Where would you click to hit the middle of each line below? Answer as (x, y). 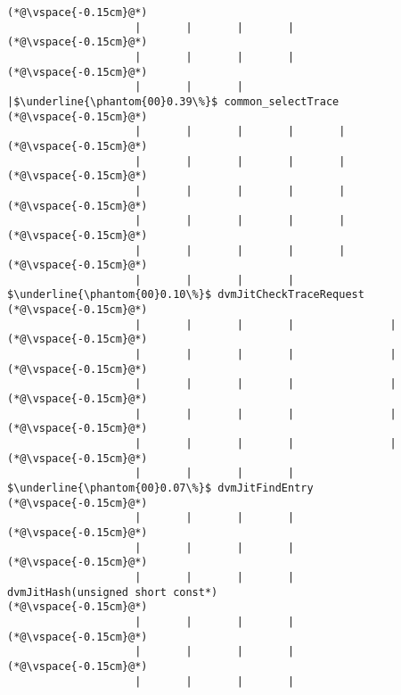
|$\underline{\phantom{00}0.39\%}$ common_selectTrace (173, 101)
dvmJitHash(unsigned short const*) (113, 592)
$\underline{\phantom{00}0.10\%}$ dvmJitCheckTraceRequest (186, 295)
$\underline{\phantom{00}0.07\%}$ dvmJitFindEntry (160, 488)
